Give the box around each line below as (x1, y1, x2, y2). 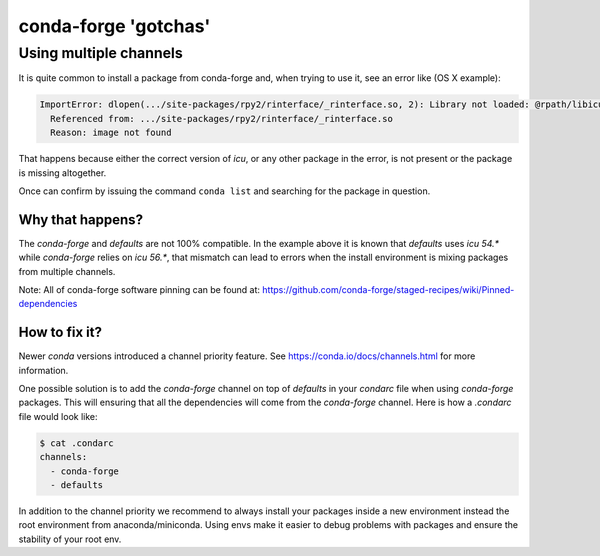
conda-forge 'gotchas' (18, 15, 211, 37)
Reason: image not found (50, 127, 172, 139)
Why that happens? (18, 211, 144, 228)
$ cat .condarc (39, 437, 114, 449)
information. (18, 364, 69, 376)
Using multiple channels (18, 44, 184, 62)
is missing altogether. (18, 166, 107, 179)
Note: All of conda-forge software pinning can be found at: (18, 284, 260, 295)
